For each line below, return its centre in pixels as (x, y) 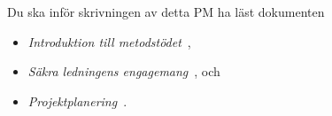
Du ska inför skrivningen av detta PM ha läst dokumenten (166, 12)
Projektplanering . (77, 101)
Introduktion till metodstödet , (109, 41)
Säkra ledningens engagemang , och (124, 71)
